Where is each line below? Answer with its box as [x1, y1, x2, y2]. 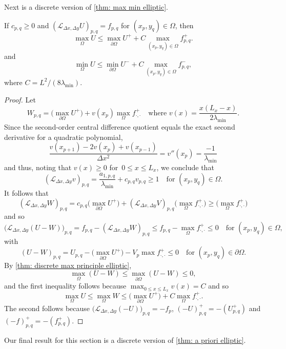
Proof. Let [4, 94, 36, 105]
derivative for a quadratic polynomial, [4, 131, 123, 142]
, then [175, 19, 194, 30]
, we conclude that [156, 161, 214, 172]
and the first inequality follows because [4, 280, 127, 291]
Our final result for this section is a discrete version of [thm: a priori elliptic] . [4, 334, 246, 345]
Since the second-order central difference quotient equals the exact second [4, 121, 235, 132]
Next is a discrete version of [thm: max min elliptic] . [4, 2, 168, 12]
